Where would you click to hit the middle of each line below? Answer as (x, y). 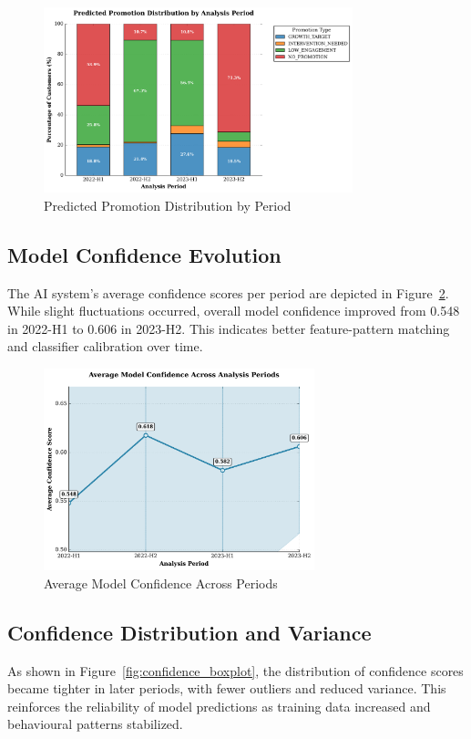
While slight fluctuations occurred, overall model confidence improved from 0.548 (234, 311)
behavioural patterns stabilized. (95, 724)
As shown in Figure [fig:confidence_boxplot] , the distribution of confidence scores (235, 670)
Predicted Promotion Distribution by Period (168, 205)
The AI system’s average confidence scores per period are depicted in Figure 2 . (228, 292)
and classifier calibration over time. (105, 346)
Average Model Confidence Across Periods (161, 583)
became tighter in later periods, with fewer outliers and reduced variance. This (227, 688)
